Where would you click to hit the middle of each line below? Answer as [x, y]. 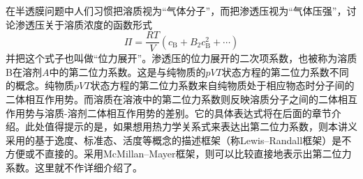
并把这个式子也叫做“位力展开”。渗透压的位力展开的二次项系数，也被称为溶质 [181, 58]
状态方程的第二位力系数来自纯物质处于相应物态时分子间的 [222, 85]
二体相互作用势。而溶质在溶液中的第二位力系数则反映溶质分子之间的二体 [172, 99]
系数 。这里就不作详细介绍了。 [74, 167]
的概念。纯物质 [40, 85]
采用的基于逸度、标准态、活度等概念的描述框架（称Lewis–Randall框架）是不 [179, 140]
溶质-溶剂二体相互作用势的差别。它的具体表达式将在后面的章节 [188, 112]
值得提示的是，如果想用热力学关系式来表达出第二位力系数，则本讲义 [201, 126]
